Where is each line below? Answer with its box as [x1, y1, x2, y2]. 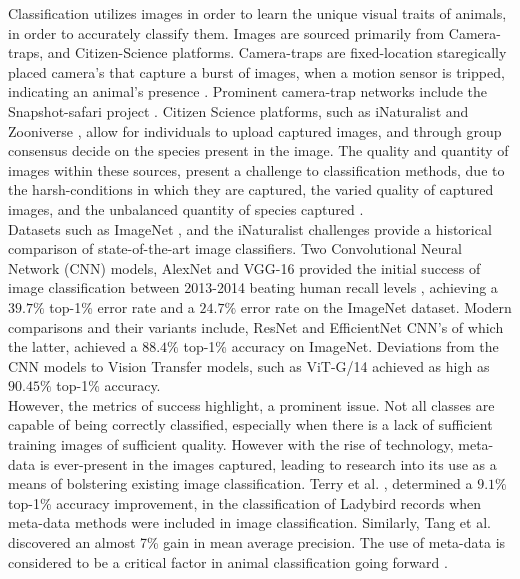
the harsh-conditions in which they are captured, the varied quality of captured [8, 179, 494, 200]
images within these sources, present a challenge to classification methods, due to [8, 159, 505, 180]
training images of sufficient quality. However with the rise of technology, [8, 434, 454, 455]
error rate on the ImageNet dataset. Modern [240, 296, 512, 317]
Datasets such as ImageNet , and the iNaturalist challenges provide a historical [8, 218, 492, 239]
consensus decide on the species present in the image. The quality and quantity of [8, 140, 509, 161]
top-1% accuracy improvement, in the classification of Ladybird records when [8, 492, 482, 513]
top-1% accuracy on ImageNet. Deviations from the [183, 336, 499, 357]
